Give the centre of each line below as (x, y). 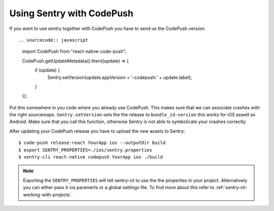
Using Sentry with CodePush (72, 13)
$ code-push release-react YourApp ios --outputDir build (92, 143)
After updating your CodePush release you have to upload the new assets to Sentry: (97, 131)
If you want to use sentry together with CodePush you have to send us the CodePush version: (107, 28)
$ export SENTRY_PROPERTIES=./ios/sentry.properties (85, 150)
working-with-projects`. (48, 194)
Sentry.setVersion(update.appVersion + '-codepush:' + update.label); (120, 77)
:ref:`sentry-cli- (231, 188)
